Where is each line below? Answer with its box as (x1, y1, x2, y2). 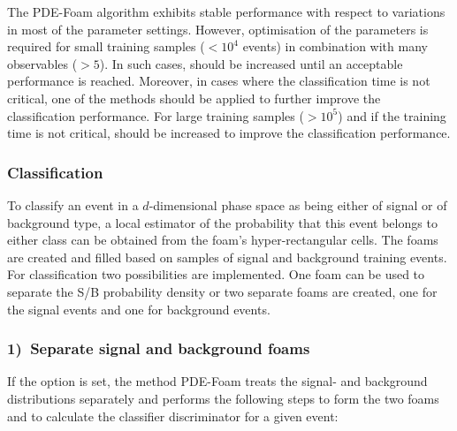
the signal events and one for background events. (7, 299, 270, 318)
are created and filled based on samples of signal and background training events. (7, 247, 447, 266)
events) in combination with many (242, 37, 428, 56)
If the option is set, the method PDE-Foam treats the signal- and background (7, 372, 428, 390)
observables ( (7, 54, 78, 72)
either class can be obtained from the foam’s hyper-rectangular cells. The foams (7, 231, 438, 249)
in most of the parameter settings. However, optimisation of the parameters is (7, 19, 429, 38)
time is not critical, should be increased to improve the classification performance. (7, 124, 451, 142)
